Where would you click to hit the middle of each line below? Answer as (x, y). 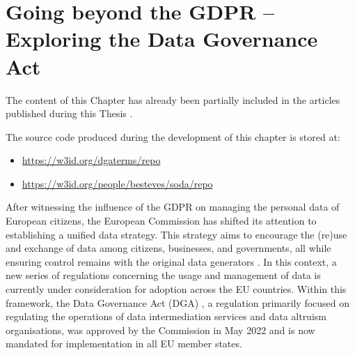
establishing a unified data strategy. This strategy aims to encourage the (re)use (176, 234)
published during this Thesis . (69, 113)
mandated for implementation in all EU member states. (124, 343)
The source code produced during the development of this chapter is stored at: (173, 136)
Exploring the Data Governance (162, 39)
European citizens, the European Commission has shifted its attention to (161, 221)
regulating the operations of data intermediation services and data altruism (166, 316)
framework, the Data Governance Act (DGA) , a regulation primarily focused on (178, 302)
